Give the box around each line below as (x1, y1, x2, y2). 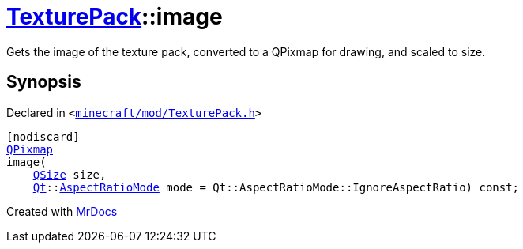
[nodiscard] (6, 130, 80, 143)
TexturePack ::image (6, 3, 223, 30)
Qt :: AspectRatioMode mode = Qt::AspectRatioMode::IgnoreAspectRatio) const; (32, 180, 520, 194)
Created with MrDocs (6, 204, 118, 218)
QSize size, (32, 168, 107, 181)
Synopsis (6, 72, 81, 92)
